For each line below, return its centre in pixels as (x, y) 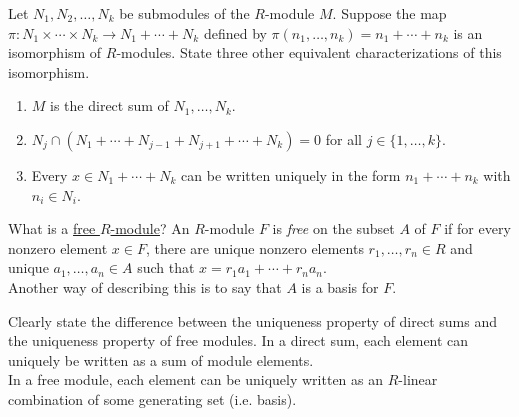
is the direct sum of (109, 105)
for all (343, 138)
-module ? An (150, 228)
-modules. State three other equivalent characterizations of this (309, 52)
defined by (235, 32)
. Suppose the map (389, 13)
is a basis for (340, 286)
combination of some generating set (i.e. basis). (152, 398)
